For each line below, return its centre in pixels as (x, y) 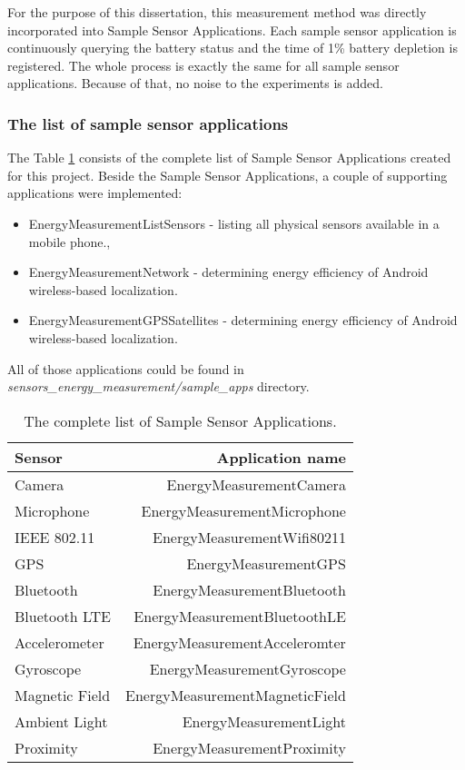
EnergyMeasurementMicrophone (243, 510)
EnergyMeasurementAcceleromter (239, 642)
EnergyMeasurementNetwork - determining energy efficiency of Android (228, 272)
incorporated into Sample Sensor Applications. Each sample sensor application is (232, 30)
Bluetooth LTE (63, 616)
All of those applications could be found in (126, 368)
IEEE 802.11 (55, 537)
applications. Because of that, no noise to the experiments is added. (195, 83)
